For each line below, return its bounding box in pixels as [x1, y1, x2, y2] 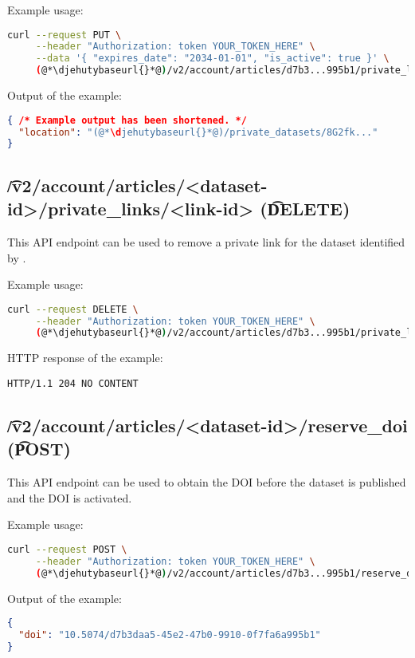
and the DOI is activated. [7, 489, 132, 506]
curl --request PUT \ [7, 29, 122, 41]
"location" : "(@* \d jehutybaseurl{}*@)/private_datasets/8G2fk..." [18, 126, 378, 138]
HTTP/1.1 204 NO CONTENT [7, 377, 139, 389]
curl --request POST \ [7, 543, 127, 555]
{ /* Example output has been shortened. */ [7, 114, 247, 126]
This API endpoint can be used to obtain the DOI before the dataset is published [7, 474, 406, 491]
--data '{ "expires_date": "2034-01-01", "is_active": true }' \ [35, 53, 390, 65]
